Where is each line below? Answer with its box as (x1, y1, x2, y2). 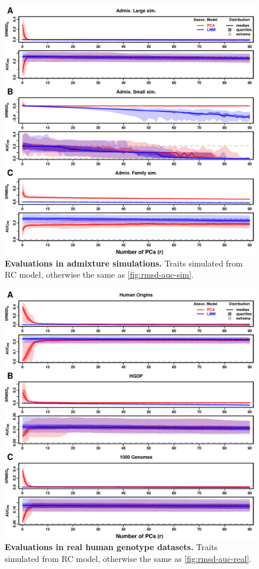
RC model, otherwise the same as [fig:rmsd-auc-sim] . (5, 268, 194, 281)
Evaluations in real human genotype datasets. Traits (5, 541, 218, 553)
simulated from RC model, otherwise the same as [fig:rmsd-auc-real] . (5, 552, 252, 564)
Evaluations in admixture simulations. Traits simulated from (5, 256, 243, 269)
